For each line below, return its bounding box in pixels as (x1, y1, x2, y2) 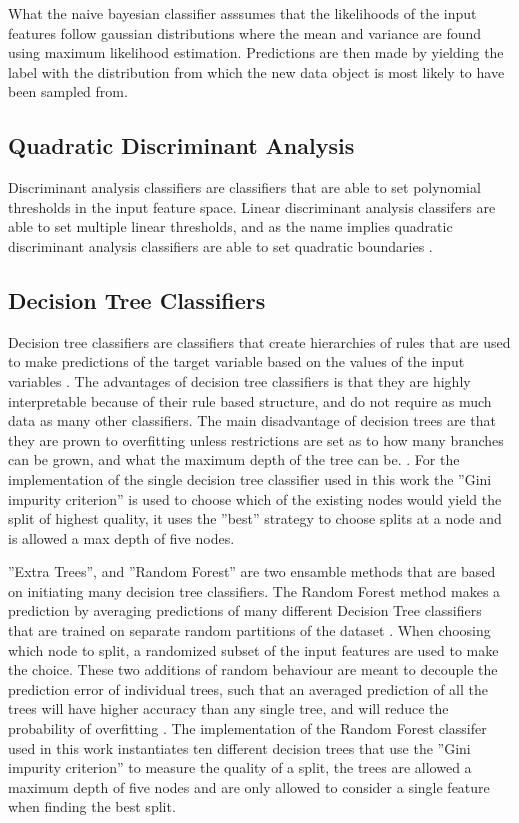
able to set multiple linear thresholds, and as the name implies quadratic (8, 216, 453, 237)
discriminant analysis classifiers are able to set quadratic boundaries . (8, 235, 433, 256)
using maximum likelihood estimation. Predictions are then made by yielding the (8, 42, 504, 63)
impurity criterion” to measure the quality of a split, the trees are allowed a (8, 757, 472, 778)
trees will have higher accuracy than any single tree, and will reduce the (8, 698, 449, 719)
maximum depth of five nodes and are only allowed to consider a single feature (8, 776, 490, 797)
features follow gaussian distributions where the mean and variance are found (8, 22, 482, 43)
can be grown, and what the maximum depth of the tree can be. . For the (8, 449, 460, 470)
